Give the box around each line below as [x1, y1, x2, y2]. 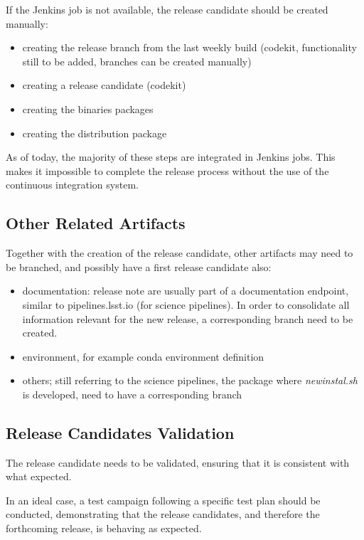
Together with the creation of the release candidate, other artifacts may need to [6, 245, 353, 260]
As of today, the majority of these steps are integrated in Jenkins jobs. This [6, 149, 336, 164]
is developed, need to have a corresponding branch [22, 386, 242, 401]
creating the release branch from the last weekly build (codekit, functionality [22, 40, 357, 55]
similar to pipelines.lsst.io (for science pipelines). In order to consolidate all [22, 297, 350, 312]
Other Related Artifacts [6, 212, 186, 234]
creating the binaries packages [22, 101, 154, 116]
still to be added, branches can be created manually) [22, 53, 252, 68]
